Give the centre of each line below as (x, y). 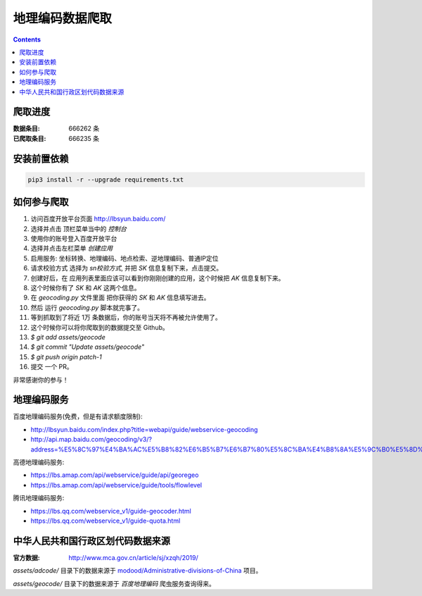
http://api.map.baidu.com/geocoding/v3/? (91, 440)
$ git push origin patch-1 (66, 356)
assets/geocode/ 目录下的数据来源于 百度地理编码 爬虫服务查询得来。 (114, 583)
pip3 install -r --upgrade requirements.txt (106, 179)
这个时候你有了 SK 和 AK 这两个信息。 (85, 288)
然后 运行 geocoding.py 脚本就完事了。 (87, 307)
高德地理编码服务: (39, 462)
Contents (27, 39)
